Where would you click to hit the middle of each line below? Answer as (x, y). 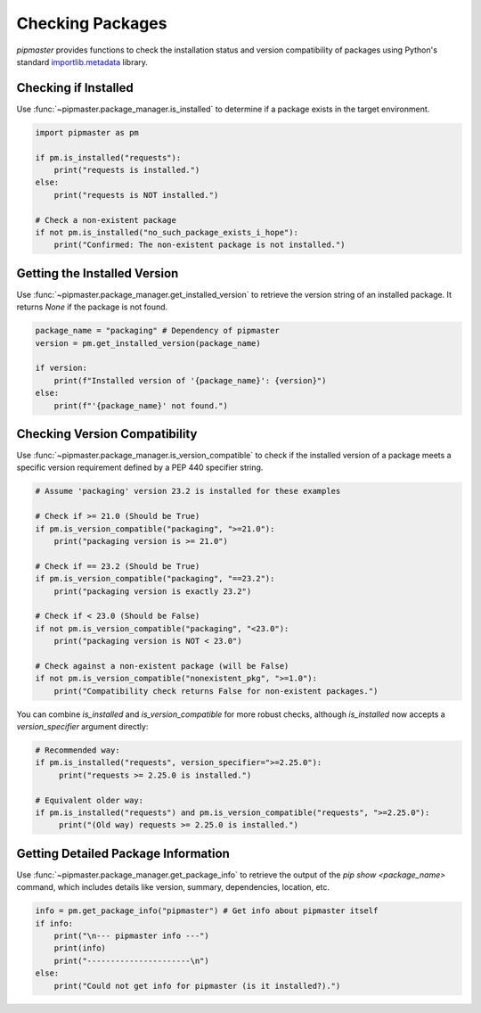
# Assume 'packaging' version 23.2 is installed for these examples (188, 491)
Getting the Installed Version (98, 273)
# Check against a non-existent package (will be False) (162, 666)
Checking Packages (92, 23)
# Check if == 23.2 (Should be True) (118, 566)
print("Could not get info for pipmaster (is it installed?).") (197, 986)
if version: (61, 368)
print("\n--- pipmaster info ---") (131, 936)
